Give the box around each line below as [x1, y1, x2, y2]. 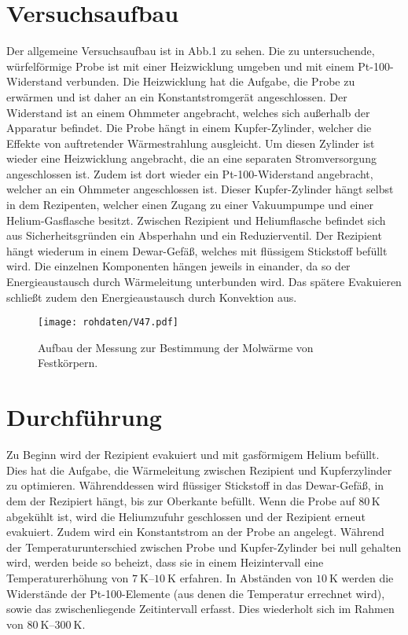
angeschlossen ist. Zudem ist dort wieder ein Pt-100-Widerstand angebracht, [6, 165, 373, 182]
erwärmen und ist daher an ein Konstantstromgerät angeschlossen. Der [6, 88, 347, 105]
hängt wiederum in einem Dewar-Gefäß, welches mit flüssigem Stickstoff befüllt [6, 242, 388, 259]
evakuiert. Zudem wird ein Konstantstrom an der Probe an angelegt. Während [6, 523, 384, 540]
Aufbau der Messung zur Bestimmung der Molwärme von [38, 339, 314, 355]
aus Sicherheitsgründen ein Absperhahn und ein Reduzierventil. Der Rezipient [6, 227, 382, 244]
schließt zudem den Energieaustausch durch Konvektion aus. [6, 288, 297, 305]
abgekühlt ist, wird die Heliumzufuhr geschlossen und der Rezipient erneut [6, 508, 366, 524]
